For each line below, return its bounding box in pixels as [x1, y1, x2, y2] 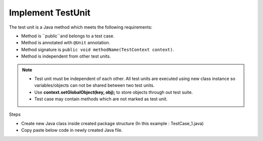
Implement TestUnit [9, 7, 91, 18]
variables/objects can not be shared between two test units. [34, 82, 155, 88]
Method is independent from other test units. [21, 53, 111, 59]
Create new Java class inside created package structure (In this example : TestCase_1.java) [21, 120, 204, 126]
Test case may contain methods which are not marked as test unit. [34, 96, 168, 102]
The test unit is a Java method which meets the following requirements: [9, 24, 152, 30]
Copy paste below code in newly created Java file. [21, 127, 123, 133]
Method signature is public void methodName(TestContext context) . [21, 47, 174, 52]
